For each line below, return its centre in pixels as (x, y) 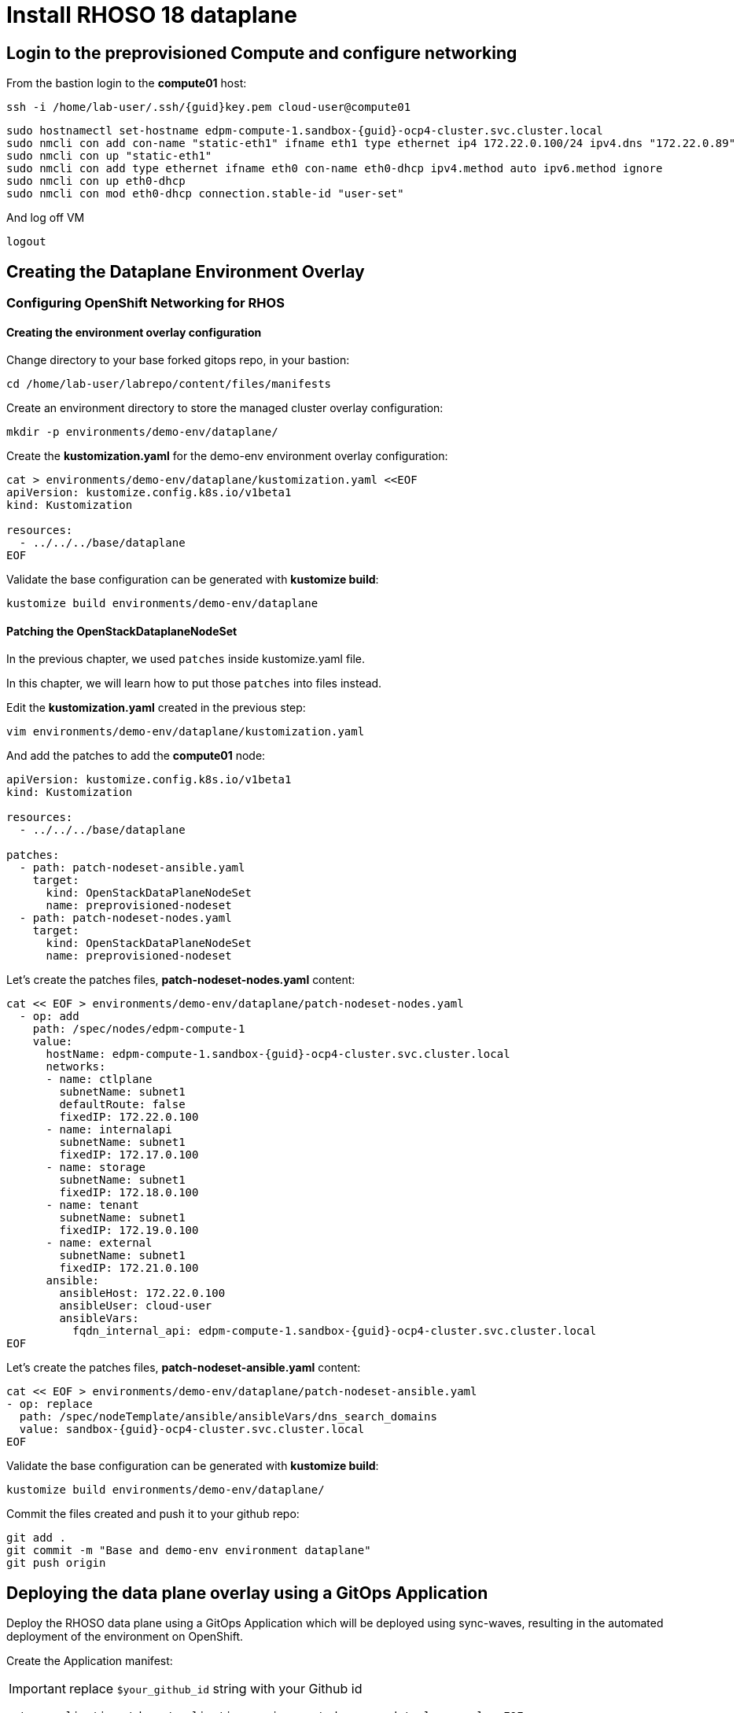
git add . (36, 1538)
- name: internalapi (109, 1130)
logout (26, 242)
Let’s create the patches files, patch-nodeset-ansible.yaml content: (184, 1368)
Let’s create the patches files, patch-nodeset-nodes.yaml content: (181, 980)
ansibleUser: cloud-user (136, 1306)
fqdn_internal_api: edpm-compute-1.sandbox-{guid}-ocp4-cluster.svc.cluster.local (335, 1331)
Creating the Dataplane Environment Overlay (186, 271)
